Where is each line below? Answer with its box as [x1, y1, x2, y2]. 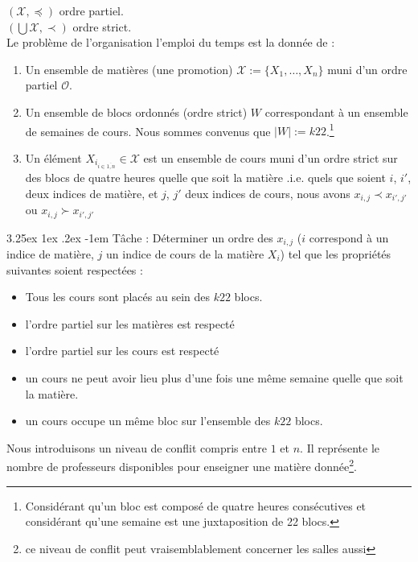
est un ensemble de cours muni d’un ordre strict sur [143, 149, 398, 166]
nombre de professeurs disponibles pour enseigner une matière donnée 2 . [6, 456, 357, 474]
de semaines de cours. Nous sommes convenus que [25, 122, 271, 139]
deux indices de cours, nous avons [185, 184, 350, 201]
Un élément [25, 149, 82, 166]
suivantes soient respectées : [6, 261, 143, 278]
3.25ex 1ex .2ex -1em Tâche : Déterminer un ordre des [6, 229, 273, 246]
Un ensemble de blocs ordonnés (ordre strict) [25, 103, 248, 120]
